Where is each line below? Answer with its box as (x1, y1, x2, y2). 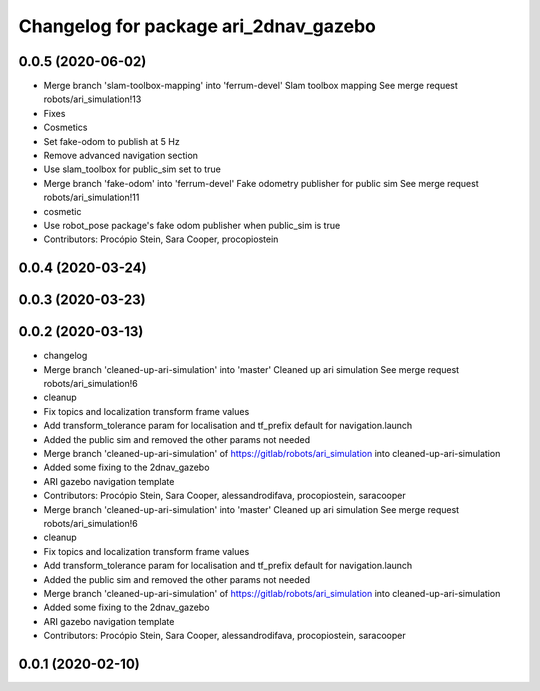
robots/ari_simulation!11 (43, 191, 140, 204)
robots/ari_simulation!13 (43, 93, 142, 105)
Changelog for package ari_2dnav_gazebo (18, 15, 377, 37)
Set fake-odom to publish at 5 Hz (43, 135, 180, 147)
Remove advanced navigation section (43, 150, 199, 162)
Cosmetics (43, 121, 88, 134)
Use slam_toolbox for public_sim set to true (43, 163, 222, 175)
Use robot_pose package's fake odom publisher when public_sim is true (43, 219, 341, 231)
